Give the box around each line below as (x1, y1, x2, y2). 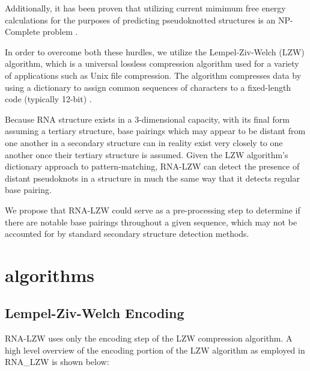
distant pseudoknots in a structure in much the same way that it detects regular (5, 171, 300, 184)
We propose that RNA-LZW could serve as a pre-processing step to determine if (5, 203, 300, 216)
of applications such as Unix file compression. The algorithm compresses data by (5, 69, 302, 81)
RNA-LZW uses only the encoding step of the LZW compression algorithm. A (5, 332, 293, 345)
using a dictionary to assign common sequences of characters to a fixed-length (5, 81, 291, 93)
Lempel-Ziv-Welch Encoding (5, 304, 184, 322)
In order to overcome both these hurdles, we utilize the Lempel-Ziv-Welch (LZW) (5, 45, 305, 58)
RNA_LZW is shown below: (5, 355, 109, 368)
